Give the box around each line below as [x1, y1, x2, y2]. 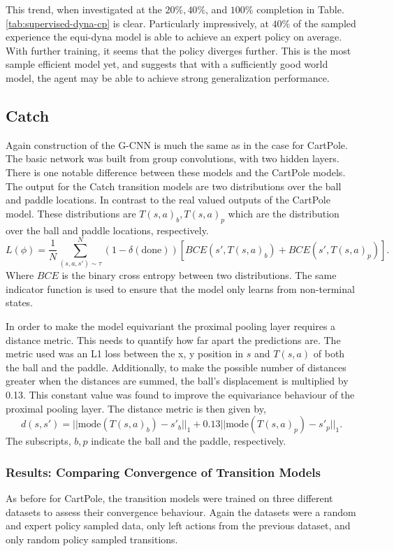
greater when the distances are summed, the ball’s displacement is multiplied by [6, 373, 349, 388]
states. [6, 295, 34, 310]
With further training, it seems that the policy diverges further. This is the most [6, 43, 351, 57]
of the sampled [293, 15, 356, 30]
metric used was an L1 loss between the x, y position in [6, 346, 244, 361]
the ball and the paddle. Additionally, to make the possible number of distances [6, 359, 346, 374]
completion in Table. [256, 2, 344, 16]
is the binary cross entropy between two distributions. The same [61, 268, 337, 282]
